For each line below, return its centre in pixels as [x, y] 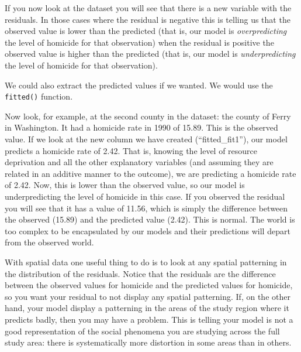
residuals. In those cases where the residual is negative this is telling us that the [148, 19]
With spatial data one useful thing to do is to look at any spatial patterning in [146, 262]
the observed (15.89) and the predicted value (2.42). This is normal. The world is [150, 219]
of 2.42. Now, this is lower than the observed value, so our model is [125, 185]
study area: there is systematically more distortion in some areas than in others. [148, 342]
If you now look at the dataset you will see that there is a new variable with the [148, 8]
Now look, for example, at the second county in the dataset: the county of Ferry [148, 116]
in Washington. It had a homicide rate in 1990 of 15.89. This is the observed [141, 127]
